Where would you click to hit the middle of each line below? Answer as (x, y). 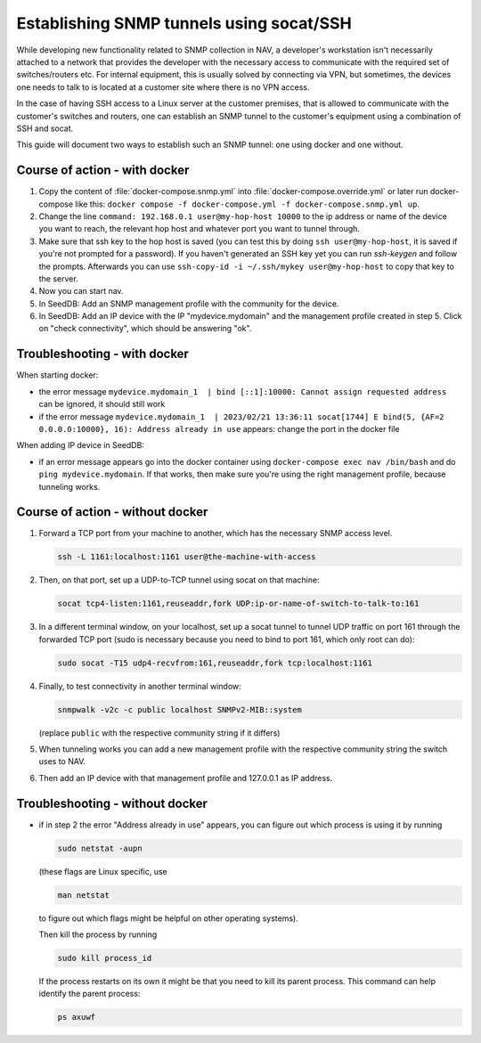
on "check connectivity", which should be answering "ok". (145, 329)
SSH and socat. (45, 128)
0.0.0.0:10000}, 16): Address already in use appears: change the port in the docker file (219, 428)
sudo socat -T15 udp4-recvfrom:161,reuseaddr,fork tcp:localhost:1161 (215, 663)
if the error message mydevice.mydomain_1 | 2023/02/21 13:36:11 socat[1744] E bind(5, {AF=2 (241, 416)
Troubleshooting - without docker (112, 803)
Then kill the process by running (98, 934)
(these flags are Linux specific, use (103, 871)
